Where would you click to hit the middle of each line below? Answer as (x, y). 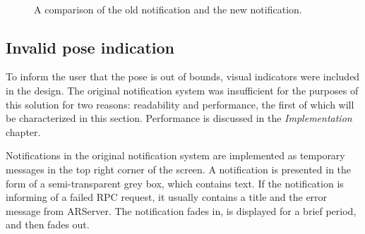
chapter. (23, 131)
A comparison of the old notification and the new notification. (168, 9)
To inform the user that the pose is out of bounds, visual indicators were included (183, 76)
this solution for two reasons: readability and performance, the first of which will (180, 104)
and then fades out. (48, 224)
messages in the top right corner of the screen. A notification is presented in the (179, 169)
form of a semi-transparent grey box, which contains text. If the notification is (175, 183)
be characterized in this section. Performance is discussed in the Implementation (179, 118)
